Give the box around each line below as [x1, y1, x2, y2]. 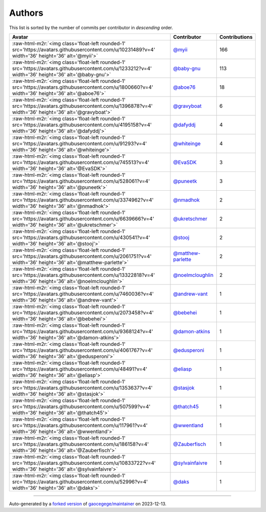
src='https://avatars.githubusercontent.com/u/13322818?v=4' [12, 272, 155, 278]
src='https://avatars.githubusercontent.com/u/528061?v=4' [12, 177, 150, 184]
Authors [9, 7, 44, 18]
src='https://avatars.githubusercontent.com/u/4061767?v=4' [12, 346, 153, 353]
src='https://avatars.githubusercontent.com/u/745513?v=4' [12, 159, 150, 166]
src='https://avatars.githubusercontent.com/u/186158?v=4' [12, 441, 149, 447]
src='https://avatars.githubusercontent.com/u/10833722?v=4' [12, 459, 156, 466]
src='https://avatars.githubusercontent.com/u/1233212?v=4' [12, 65, 152, 71]
